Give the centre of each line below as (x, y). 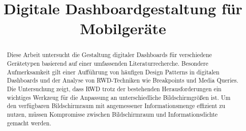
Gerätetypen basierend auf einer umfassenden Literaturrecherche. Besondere (107, 63)
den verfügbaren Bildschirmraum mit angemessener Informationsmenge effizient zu (116, 106)
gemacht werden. (29, 123)
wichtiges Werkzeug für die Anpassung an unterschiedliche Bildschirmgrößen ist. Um (119, 97)
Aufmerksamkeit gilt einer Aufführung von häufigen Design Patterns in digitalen (113, 72)
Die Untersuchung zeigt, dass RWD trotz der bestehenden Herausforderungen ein (114, 88)
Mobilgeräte (123, 28)
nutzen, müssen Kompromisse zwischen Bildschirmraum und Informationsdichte (112, 114)
